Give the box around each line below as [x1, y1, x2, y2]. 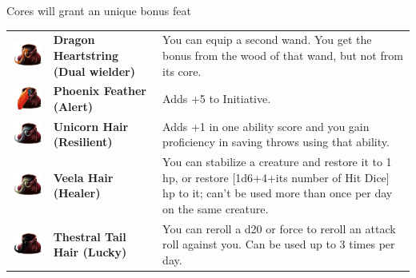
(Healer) [53, 185, 101, 201]
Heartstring [53, 46, 119, 63]
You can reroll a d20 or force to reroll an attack [162, 220, 396, 236]
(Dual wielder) [53, 62, 135, 79]
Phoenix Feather [53, 82, 146, 99]
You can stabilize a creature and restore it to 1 [162, 153, 392, 170]
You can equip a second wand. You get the [162, 31, 372, 48]
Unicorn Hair [53, 117, 129, 134]
